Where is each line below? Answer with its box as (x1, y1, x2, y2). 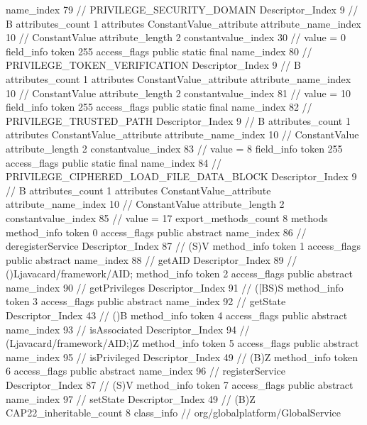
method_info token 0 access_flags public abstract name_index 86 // (6, 224, 307, 239)
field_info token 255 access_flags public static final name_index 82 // (6, 99, 312, 114)
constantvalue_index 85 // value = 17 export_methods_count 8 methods (6, 210, 328, 225)
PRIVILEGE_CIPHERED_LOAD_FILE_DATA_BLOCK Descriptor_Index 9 (6, 169, 357, 184)
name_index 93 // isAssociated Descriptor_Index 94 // (6, 321, 250, 336)
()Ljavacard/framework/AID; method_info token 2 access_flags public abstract (6, 266, 353, 281)
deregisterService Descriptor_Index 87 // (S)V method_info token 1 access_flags (6, 238, 361, 253)
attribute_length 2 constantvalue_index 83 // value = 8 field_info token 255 (6, 140, 343, 155)
